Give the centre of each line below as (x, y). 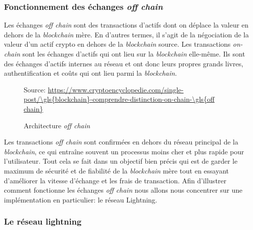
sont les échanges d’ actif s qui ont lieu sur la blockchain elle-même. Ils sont (134, 54)
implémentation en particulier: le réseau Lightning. (81, 199)
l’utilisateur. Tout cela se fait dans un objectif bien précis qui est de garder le (121, 161)
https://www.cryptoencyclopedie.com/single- (116, 89)
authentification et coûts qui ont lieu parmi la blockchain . (90, 73)
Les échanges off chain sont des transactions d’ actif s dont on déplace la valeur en (126, 25)
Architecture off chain (57, 125)
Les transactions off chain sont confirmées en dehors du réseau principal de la (121, 142)
